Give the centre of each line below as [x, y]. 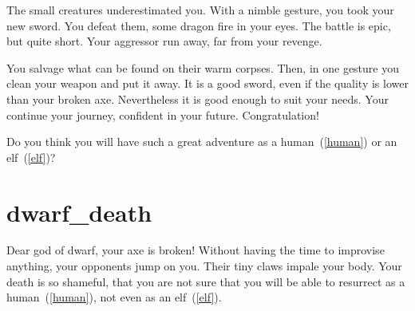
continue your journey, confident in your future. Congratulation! [163, 114]
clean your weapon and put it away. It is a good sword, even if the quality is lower [207, 83]
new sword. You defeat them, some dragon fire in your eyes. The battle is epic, [199, 25]
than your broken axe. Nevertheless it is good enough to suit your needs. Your [198, 98]
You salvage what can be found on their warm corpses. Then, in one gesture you [203, 67]
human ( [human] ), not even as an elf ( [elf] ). [114, 297]
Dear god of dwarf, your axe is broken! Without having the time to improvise [196, 250]
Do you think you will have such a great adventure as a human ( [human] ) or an [202, 142]
